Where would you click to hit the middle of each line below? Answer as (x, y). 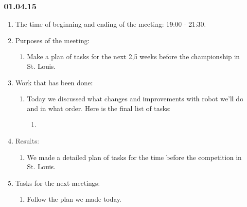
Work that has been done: (54, 82)
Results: (27, 140)
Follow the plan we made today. (74, 199)
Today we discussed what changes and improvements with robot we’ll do (135, 99)
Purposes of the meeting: (52, 40)
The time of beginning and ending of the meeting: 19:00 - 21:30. (111, 24)
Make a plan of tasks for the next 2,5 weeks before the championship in (133, 56)
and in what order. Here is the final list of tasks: (99, 108)
